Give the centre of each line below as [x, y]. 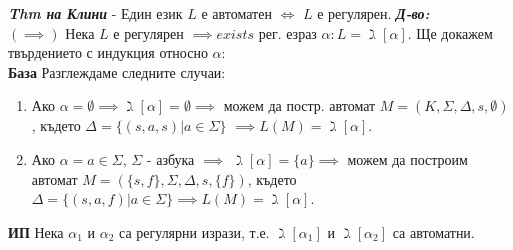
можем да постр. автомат [299, 105]
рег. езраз [287, 32]
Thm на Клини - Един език [95, 13]
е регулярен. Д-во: [373, 13]
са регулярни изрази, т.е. [194, 231]
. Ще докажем [450, 32]
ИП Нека [36, 231]
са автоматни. [433, 231]
